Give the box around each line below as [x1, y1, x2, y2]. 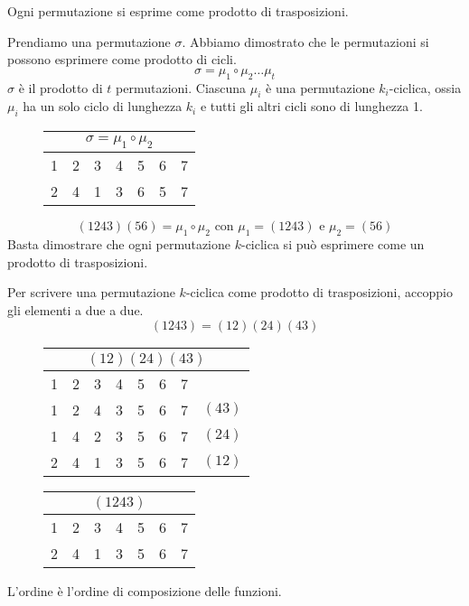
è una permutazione [266, 78, 375, 97]
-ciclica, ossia [389, 78, 462, 97]
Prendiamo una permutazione [7, 32, 171, 51]
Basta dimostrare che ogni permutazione [7, 235, 231, 254]
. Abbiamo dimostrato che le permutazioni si [182, 32, 429, 51]
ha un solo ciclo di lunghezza [23, 97, 183, 116]
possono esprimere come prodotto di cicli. [7, 50, 237, 69]
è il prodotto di [18, 78, 103, 97]
